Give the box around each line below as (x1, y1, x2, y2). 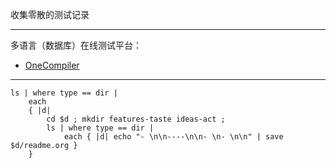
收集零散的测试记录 (10, 9, 90, 20)
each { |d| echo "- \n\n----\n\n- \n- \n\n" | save (63, 132, 284, 142)
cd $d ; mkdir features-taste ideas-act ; (46, 114, 226, 124)
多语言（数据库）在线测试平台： (10, 39, 142, 51)
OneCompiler (24, 59, 80, 71)
